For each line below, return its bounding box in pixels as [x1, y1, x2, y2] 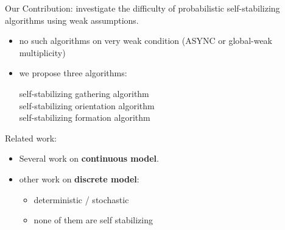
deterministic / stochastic [33, 193, 129, 206]
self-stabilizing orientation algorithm [19, 99, 155, 112]
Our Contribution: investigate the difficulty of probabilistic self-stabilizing [5, 2, 280, 14]
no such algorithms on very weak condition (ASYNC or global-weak [19, 34, 273, 47]
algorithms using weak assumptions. [5, 13, 139, 26]
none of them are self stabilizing [33, 214, 153, 226]
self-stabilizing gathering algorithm [19, 87, 149, 99]
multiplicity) [19, 46, 66, 59]
